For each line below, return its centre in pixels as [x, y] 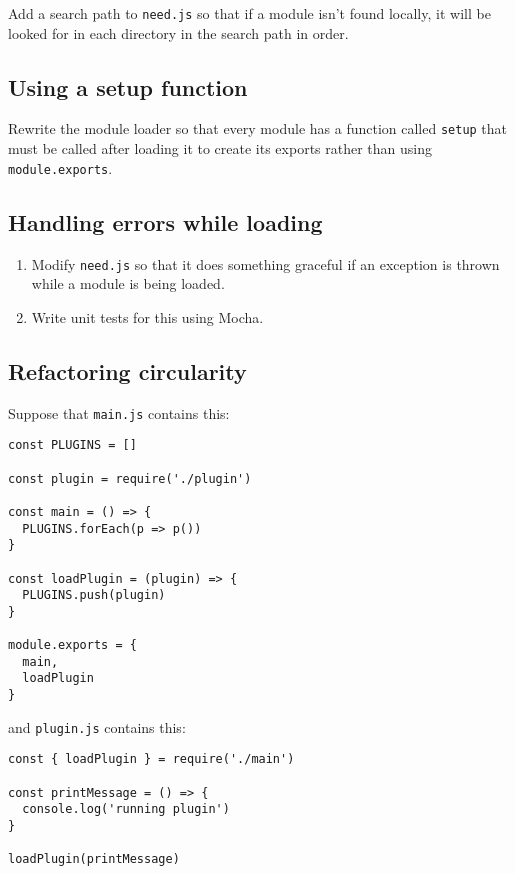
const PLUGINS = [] [72, 445]
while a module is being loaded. [128, 283]
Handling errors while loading [165, 221]
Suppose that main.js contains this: [119, 412]
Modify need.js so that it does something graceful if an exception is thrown [265, 263]
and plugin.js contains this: [97, 726]
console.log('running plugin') [126, 809]
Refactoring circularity [127, 370]
